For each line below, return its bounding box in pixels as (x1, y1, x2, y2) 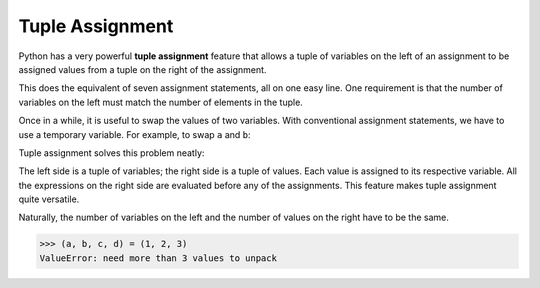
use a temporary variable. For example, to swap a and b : (18, 128, 251, 140)
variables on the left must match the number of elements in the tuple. (18, 96, 304, 108)
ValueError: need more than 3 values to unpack (39, 252, 277, 264)
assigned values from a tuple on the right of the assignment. (18, 63, 267, 75)
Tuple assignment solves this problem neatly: (18, 146, 205, 159)
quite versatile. (18, 193, 80, 205)
